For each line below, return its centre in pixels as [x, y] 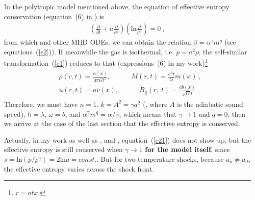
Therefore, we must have [41, 104]
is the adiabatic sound [210, 104]
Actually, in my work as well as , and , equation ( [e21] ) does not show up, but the [127, 139]
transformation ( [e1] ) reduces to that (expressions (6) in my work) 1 [106, 62]
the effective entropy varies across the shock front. [79, 168]
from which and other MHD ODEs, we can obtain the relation [98, 42]
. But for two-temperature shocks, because [160, 159]
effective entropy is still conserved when [64, 149]
